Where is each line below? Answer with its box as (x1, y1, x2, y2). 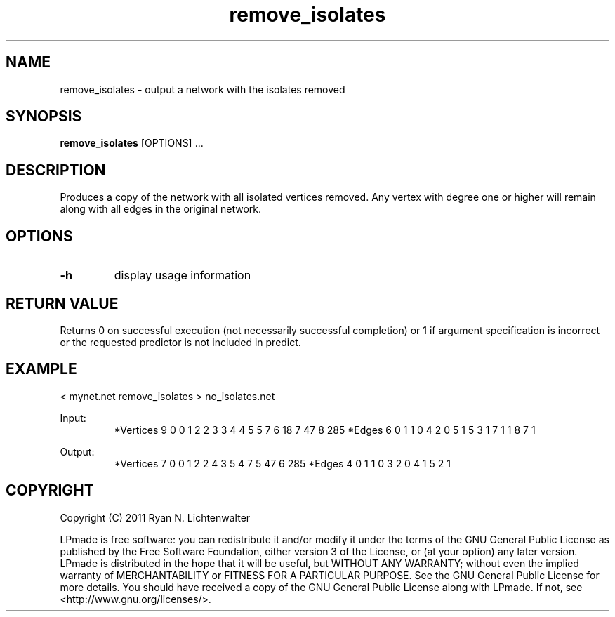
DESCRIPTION (6, 161, 106, 179)
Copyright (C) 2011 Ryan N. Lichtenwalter (60, 511, 251, 524)
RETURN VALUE (6, 294, 119, 312)
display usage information (114, 268, 251, 283)
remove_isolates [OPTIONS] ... (60, 137, 204, 150)
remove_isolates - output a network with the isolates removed (60, 83, 345, 95)
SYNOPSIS (6, 107, 82, 126)
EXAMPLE (6, 360, 77, 378)
